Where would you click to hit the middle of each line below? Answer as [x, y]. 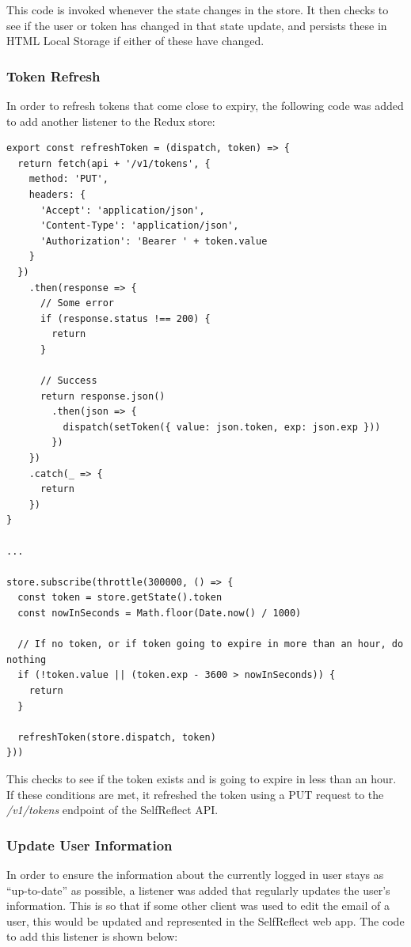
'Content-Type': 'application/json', [139, 226]
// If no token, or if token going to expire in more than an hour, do [211, 644]
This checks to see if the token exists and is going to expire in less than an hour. [202, 778]
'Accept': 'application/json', [122, 210]
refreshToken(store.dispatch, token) [117, 737]
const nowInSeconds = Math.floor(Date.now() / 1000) [160, 613]
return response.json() [103, 396]
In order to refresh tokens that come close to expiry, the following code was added [205, 105]
